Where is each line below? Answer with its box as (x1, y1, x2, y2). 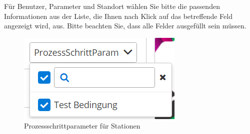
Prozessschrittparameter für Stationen (24, 121, 140, 131)
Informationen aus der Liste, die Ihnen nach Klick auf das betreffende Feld (4, 10, 232, 21)
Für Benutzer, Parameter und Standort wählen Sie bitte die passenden (4, 1, 220, 11)
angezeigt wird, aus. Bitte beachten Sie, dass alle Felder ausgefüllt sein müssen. (4, 20, 246, 31)
